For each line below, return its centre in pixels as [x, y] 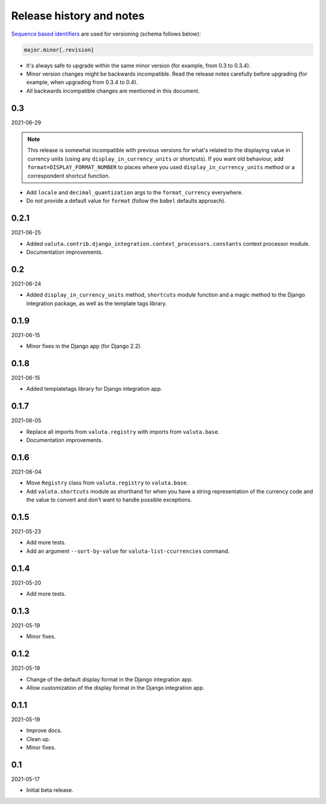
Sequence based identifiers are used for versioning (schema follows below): [106, 34]
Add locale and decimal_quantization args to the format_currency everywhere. [135, 192]
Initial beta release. [50, 790]
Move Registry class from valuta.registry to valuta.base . [107, 483]
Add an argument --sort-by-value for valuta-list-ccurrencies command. [128, 551]
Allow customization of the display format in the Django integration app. [115, 688]
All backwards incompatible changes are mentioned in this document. [113, 91]
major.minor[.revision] [59, 50]
